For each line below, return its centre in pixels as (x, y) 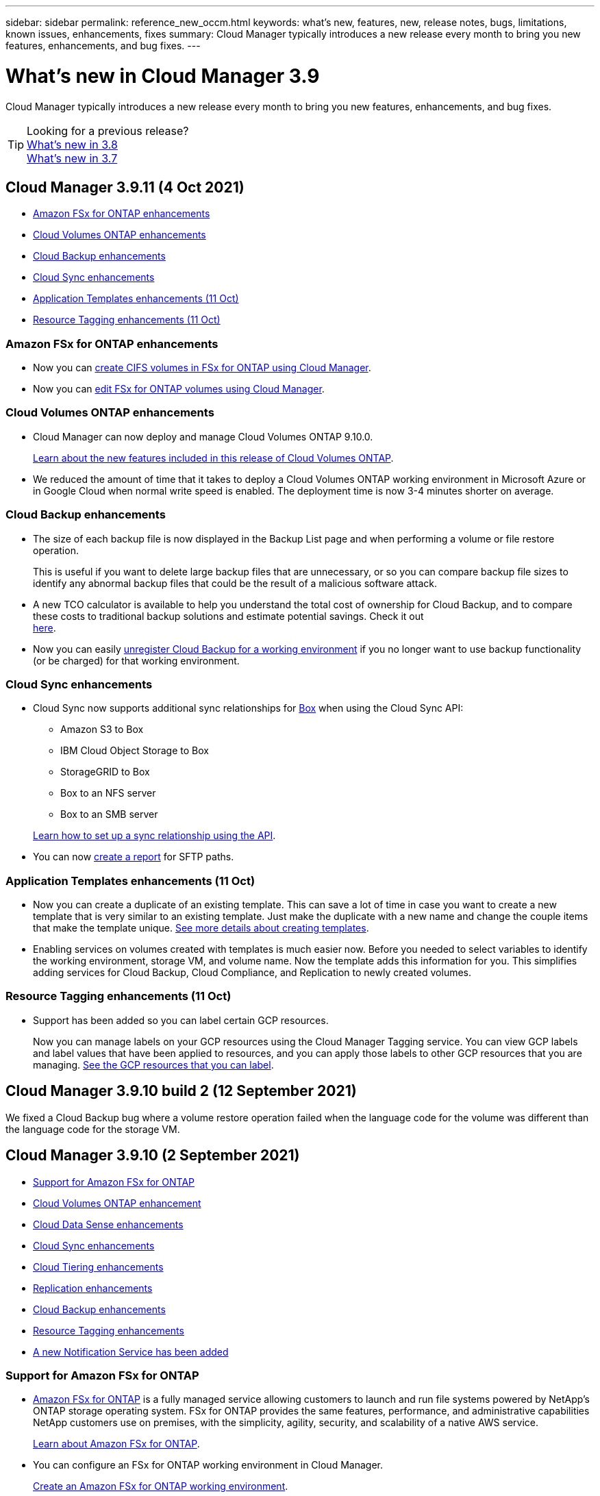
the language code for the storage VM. (93, 1129)
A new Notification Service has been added (131, 1351)
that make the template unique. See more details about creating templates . (201, 928)
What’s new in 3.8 (72, 144)
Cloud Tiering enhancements (98, 1267)
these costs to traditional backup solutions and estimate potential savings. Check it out (228, 616)
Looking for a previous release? (108, 130)
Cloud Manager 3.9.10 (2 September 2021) (153, 1156)
